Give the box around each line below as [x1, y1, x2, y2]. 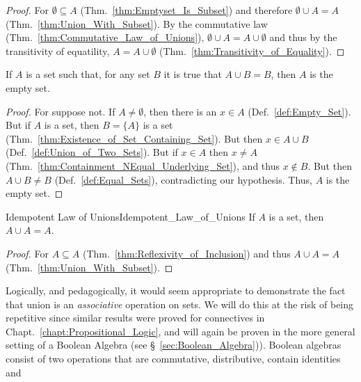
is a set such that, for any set [26, 67, 150, 81]
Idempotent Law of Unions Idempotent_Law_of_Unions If [6, 209, 255, 223]
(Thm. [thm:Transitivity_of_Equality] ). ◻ [159, 43, 345, 58]
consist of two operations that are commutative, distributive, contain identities [6, 351, 341, 366]
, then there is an [143, 104, 217, 118]
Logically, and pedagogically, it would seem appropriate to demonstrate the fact [6, 283, 346, 298]
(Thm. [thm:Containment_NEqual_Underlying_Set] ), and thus [6, 158, 280, 173]
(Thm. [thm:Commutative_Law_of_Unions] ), [6, 30, 204, 45]
